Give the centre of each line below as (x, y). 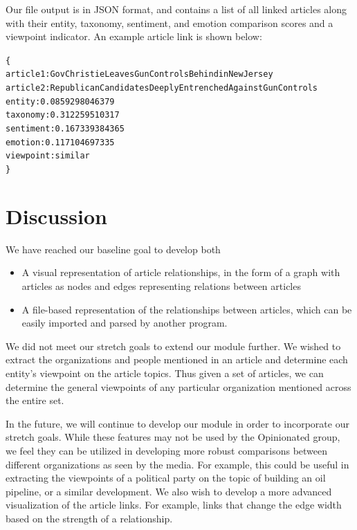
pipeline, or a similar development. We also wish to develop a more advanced (169, 491)
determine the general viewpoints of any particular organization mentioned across (178, 386)
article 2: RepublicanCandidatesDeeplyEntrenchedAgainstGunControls (162, 88)
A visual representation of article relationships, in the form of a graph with (181, 272)
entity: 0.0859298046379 (60, 101)
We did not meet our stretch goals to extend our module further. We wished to (173, 346)
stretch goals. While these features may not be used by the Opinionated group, (173, 437)
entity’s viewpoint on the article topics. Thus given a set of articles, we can (165, 373)
